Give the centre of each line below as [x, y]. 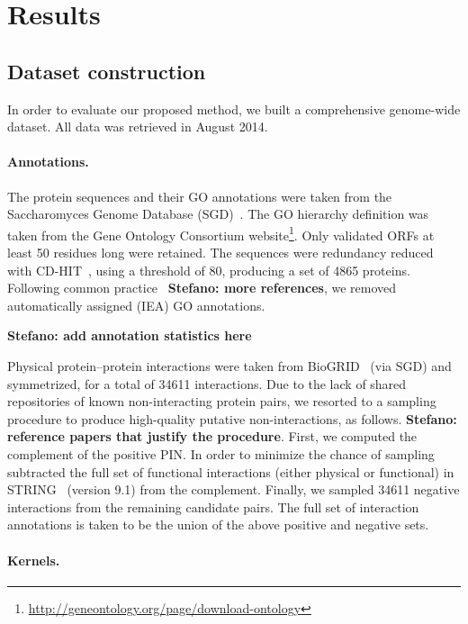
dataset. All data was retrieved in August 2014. [138, 127]
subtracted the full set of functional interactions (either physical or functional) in [231, 471]
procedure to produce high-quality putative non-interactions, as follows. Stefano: [232, 418]
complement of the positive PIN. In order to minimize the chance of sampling [221, 453]
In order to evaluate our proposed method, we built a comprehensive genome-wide [234, 109]
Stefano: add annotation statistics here [130, 335]
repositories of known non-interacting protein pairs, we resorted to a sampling [222, 401]
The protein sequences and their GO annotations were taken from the [200, 196]
